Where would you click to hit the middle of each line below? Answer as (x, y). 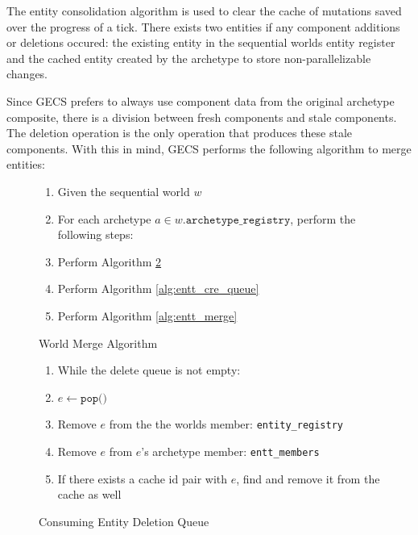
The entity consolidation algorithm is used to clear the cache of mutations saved (204, 10)
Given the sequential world (124, 191)
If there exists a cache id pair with (143, 478)
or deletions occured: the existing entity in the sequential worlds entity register (201, 42)
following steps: (95, 234)
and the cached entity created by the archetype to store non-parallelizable (189, 58)
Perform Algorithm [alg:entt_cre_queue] (158, 288)
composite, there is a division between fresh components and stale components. (202, 117)
